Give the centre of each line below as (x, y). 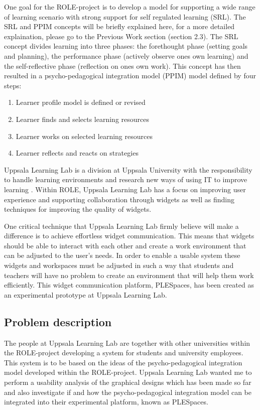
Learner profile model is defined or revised (81, 102)
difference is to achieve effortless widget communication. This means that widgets (129, 236)
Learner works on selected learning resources (84, 136)
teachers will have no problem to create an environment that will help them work (129, 275)
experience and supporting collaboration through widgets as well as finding (119, 199)
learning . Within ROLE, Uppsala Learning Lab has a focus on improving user (125, 189)
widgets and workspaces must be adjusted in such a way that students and (119, 265)
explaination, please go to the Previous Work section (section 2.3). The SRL (121, 36)
